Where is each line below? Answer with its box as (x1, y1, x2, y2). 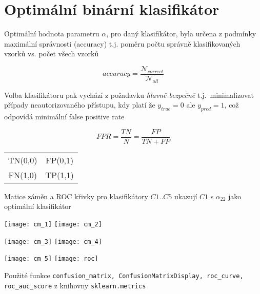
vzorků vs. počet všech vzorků (4, 48, 99, 59)
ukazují (174, 191, 197, 201)
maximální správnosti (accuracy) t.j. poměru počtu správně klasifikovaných (4, 38, 241, 49)
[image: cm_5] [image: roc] (4, 255, 98, 263)
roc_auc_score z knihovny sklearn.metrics (4, 280, 146, 290)
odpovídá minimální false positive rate (4, 111, 125, 122)
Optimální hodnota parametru (4, 28, 99, 39)
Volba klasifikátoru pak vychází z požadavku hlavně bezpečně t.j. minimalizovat (4, 89, 254, 100)
